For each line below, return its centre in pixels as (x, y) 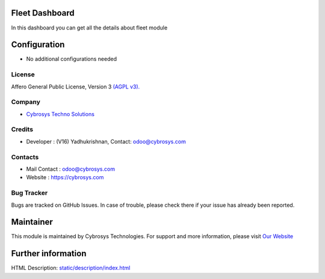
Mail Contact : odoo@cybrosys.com (71, 169)
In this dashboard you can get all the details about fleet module (89, 28)
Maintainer (32, 222)
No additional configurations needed (72, 59)
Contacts (25, 157)
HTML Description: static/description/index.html (71, 268)
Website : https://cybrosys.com (65, 177)
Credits (22, 129)
